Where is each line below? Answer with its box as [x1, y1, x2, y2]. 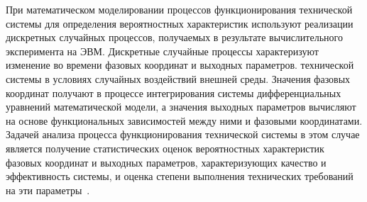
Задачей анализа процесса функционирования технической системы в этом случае [6, 127, 360, 142]
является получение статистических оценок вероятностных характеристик [6, 140, 324, 155]
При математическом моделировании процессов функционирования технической [6, 2, 353, 16]
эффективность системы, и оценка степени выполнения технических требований [6, 169, 354, 184]
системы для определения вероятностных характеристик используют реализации [6, 16, 354, 30]
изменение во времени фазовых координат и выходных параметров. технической [6, 57, 354, 72]
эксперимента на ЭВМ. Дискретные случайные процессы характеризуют [6, 43, 319, 58]
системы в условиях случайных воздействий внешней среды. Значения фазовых [6, 71, 351, 86]
